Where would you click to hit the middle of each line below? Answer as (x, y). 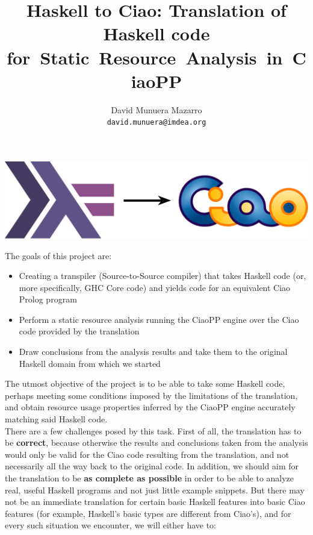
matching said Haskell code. (56, 419)
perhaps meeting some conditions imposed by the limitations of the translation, (151, 395)
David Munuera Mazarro (156, 109)
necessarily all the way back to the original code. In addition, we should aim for (152, 466)
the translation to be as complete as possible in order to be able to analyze (150, 478)
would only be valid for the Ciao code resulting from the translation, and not (147, 454)
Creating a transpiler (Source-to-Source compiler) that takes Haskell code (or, (163, 276)
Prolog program (48, 299)
